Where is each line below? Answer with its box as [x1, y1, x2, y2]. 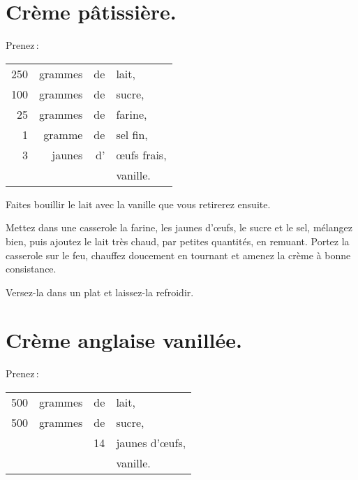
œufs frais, [116, 146, 167, 163]
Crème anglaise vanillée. [6, 326, 242, 354]
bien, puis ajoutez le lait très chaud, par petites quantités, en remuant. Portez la [6, 233, 350, 248]
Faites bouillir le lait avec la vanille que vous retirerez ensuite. [6, 196, 271, 211]
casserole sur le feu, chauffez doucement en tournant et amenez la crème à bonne [6, 247, 351, 262]
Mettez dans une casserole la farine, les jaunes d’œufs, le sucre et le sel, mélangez [6, 220, 352, 235]
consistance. [6, 261, 57, 276]
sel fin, [116, 126, 148, 143]
